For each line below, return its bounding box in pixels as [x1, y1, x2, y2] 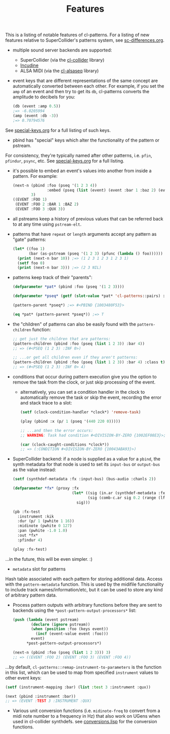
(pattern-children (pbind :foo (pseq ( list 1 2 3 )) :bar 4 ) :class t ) [12, 360, 165, 365]
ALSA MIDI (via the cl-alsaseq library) [20, 68, 99, 74]
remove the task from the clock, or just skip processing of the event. [12, 379, 156, 385]
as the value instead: [12, 467, 56, 473]
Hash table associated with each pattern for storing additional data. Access [5, 576, 163, 582]
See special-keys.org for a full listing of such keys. [5, 127, 111, 133]
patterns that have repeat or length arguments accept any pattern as [12, 231, 157, 237]
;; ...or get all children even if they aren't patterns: [12, 355, 138, 360]
